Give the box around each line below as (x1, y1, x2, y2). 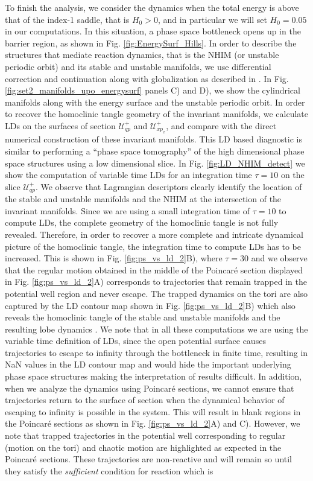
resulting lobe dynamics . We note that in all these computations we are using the (5, 322, 308, 335)
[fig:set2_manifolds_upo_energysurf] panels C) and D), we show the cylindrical (5, 84, 300, 97)
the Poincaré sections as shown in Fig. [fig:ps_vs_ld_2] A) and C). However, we (5, 417, 300, 430)
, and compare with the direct (166, 119, 277, 132)
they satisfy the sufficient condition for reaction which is (5, 464, 213, 477)
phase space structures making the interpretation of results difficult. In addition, (5, 370, 302, 383)
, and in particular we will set (157, 13, 267, 25)
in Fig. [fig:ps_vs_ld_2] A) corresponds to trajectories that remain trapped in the (5, 275, 307, 288)
